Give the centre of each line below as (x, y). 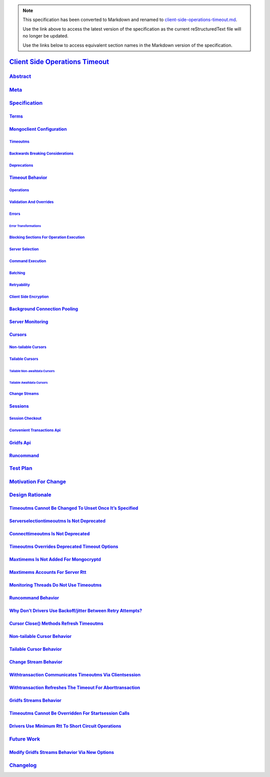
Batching (17, 273)
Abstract (20, 77)
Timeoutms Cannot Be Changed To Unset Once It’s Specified (74, 508)
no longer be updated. (45, 36)
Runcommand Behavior (34, 598)
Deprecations (21, 166)
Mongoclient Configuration (38, 129)
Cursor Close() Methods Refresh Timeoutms (56, 623)
